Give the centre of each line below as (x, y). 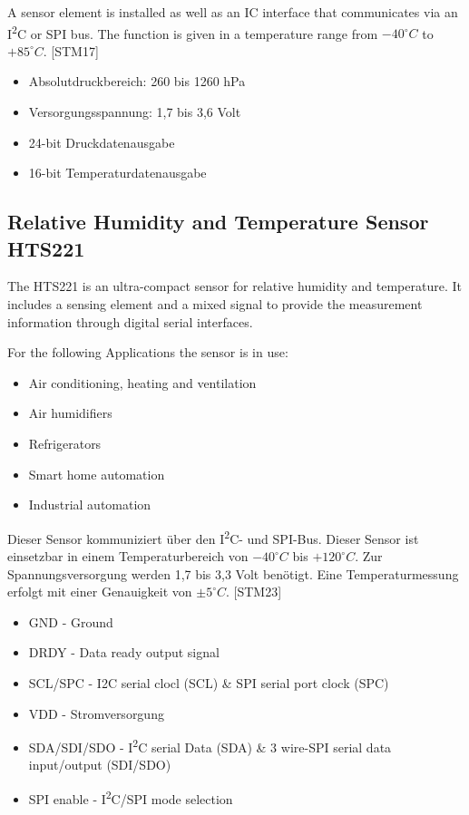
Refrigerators (65, 443)
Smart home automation (97, 474)
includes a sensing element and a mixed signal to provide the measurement (215, 304)
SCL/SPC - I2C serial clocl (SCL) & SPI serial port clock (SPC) (209, 682)
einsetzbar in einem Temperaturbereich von (128, 556)
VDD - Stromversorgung (96, 713)
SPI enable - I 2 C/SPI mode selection (131, 797)
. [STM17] (71, 50)
